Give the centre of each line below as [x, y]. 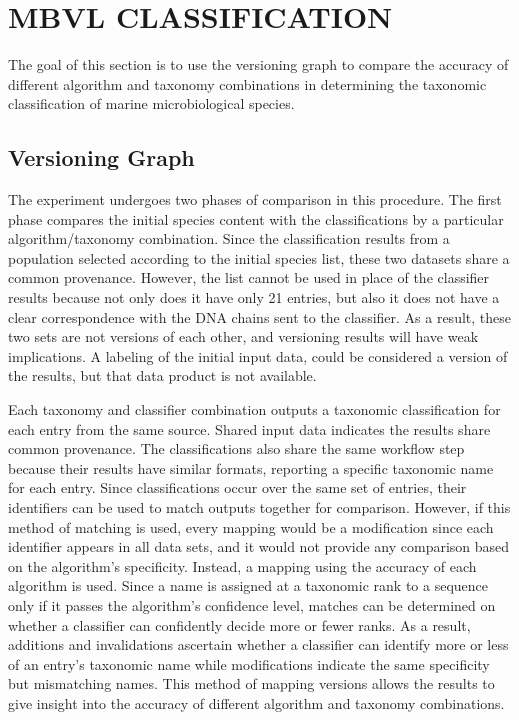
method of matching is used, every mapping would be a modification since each [251, 526]
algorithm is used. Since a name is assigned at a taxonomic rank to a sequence [248, 585]
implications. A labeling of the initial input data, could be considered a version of [258, 355]
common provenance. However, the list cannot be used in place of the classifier [249, 277]
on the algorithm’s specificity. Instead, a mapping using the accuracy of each [242, 565]
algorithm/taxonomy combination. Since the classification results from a [229, 238]
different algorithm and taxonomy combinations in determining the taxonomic [247, 83]
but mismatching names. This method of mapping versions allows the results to [251, 683]
